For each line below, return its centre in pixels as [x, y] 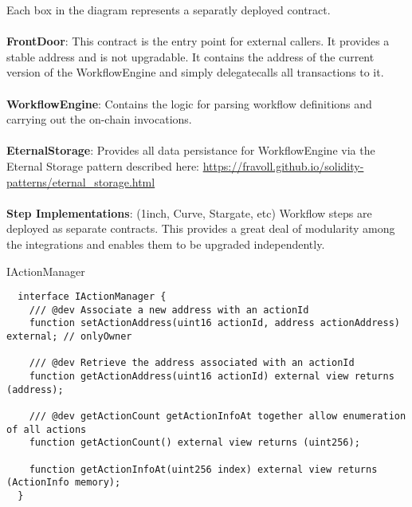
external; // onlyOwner [69, 337]
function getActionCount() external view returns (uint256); [194, 443]
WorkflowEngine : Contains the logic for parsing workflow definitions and [189, 103]
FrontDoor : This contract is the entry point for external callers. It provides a [198, 41]
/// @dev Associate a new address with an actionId [169, 310]
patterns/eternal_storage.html [81, 181]
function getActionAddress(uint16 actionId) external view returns [212, 377]
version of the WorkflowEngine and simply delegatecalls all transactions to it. [195, 72]
